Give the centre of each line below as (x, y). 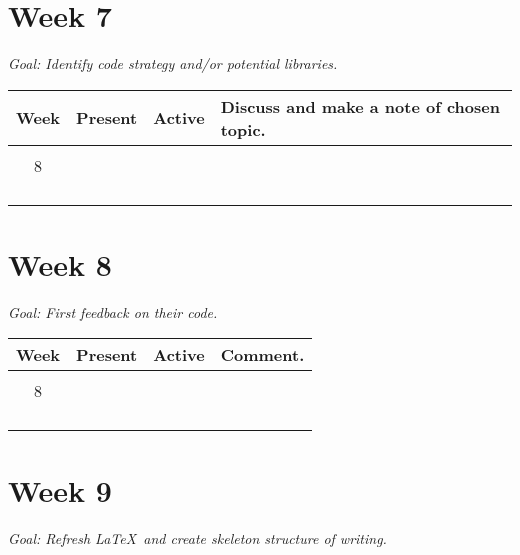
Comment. (262, 355)
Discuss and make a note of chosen (360, 106)
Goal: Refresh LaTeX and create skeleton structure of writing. (197, 537)
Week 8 (60, 263)
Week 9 (60, 489)
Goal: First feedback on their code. (113, 311)
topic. (243, 129)
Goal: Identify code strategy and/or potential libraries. (173, 63)
